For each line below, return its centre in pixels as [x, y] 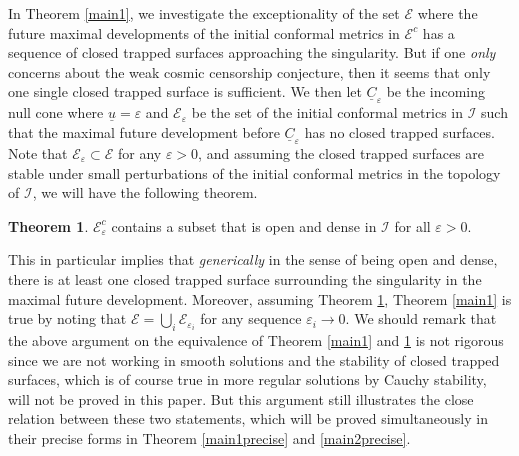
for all [412, 225]
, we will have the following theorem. [145, 192]
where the [447, 13]
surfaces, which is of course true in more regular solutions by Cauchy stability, [247, 379]
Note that [38, 153]
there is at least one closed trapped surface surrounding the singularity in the [245, 278]
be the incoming [436, 91]
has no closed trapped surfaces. [399, 131]
